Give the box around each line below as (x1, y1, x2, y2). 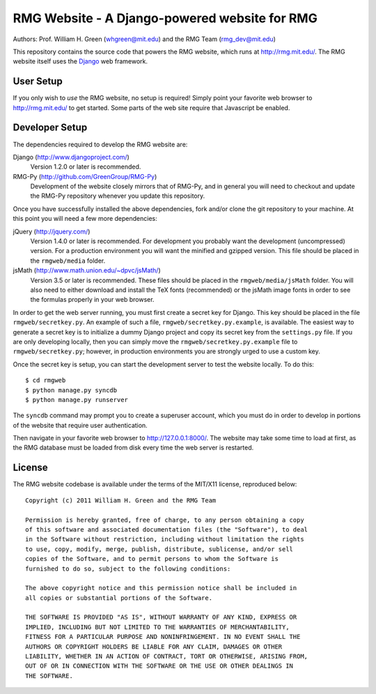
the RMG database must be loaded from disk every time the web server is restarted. (13, 443, 254, 452)
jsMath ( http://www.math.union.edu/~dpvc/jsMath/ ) (13, 266, 162, 275)
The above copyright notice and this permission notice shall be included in (25, 584, 297, 592)
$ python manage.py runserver (25, 396, 129, 403)
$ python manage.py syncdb (25, 386, 118, 394)
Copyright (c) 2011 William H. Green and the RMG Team (25, 496, 217, 504)
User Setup (13, 75, 63, 87)
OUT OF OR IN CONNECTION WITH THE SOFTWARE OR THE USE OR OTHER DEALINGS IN (25, 662, 294, 670)
